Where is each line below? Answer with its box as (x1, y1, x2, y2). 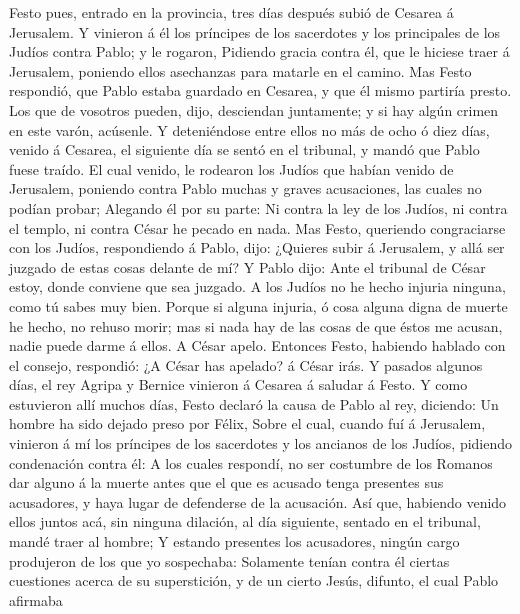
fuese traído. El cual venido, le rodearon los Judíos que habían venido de (9, 158, 454, 179)
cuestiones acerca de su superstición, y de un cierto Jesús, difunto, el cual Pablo (9, 570, 499, 591)
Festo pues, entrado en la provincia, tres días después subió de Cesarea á (9, 2, 454, 22)
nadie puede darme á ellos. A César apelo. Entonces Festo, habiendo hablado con (9, 335, 506, 356)
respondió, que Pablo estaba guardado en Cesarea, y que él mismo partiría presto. (9, 80, 512, 101)
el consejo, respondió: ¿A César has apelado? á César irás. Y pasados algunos (9, 354, 483, 375)
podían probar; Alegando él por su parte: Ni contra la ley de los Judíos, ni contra (9, 197, 508, 218)
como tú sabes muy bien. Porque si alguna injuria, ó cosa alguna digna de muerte (9, 295, 508, 316)
